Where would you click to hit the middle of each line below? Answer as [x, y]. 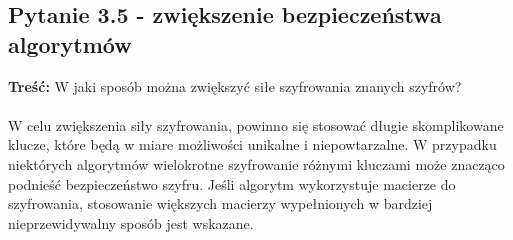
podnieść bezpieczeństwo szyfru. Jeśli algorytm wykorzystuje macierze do [232, 183]
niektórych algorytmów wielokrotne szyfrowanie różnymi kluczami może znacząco [256, 163]
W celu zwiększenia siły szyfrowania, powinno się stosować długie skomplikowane [256, 124]
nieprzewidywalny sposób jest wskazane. [131, 222]
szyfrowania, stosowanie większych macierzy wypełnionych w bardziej [220, 203]
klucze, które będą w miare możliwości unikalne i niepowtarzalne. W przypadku [252, 144]
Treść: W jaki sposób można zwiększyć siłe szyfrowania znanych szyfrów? [235, 85]
